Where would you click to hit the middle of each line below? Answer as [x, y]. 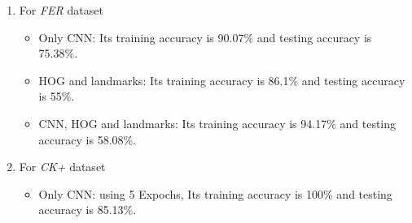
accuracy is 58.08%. [88, 139]
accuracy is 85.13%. [88, 210]
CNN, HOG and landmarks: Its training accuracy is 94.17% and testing [217, 123]
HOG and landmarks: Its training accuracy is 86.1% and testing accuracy [222, 80]
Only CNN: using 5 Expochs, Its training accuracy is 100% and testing [215, 193]
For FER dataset [61, 10]
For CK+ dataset [62, 167]
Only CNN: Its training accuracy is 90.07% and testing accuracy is [205, 37]
